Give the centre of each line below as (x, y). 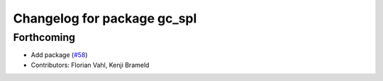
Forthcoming (44, 37)
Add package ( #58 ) (59, 55)
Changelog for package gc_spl (105, 18)
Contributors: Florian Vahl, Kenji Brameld (90, 65)
